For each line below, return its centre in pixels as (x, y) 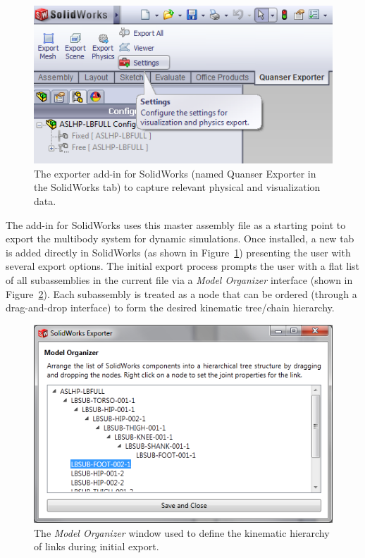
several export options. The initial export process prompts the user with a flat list (183, 266)
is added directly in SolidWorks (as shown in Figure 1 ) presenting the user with (178, 252)
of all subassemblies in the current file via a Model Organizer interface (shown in (179, 280)
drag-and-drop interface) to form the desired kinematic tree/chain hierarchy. (170, 308)
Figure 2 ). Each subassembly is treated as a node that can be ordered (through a (181, 293)
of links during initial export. (97, 546)
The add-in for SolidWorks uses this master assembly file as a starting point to (176, 224)
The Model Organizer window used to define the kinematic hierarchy (182, 532)
